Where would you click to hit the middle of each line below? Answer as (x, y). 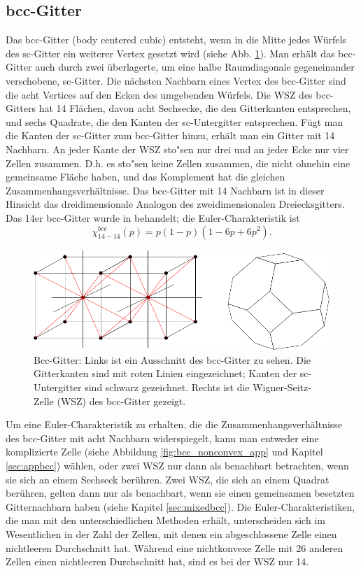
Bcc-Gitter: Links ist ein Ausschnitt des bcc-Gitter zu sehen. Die (172, 359)
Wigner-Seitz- (282, 387)
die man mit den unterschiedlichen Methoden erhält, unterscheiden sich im (165, 520)
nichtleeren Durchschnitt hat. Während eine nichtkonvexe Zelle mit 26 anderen (175, 547)
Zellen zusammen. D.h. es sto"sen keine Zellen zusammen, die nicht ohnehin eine (178, 163)
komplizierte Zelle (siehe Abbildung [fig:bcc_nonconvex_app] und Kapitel (164, 452)
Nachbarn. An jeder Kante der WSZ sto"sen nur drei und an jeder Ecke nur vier (177, 149)
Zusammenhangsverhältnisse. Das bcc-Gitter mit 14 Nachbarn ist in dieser (165, 190)
